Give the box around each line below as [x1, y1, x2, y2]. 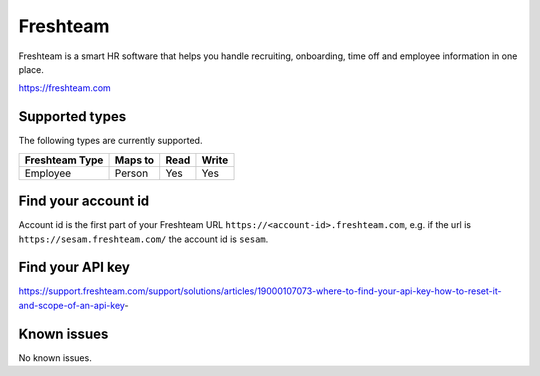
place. [18, 63, 45, 75]
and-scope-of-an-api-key [18, 299, 125, 311]
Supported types [18, 108, 127, 125]
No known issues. [18, 351, 92, 364]
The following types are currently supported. [18, 135, 203, 147]
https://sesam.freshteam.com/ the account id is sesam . [18, 233, 269, 245]
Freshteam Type [24, 153, 104, 167]
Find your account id [18, 193, 150, 210]
